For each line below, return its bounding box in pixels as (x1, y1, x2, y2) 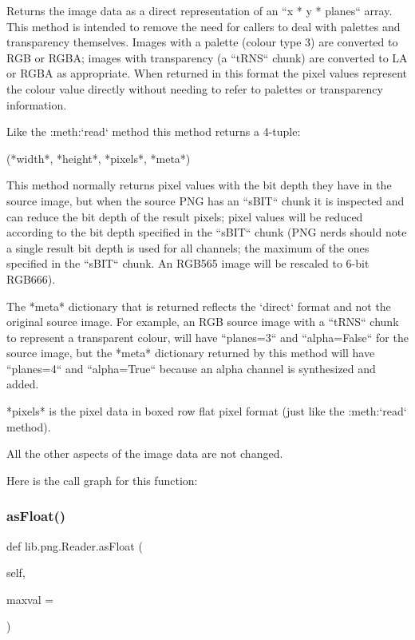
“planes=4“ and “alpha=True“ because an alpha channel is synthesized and (6, 360, 376, 376)
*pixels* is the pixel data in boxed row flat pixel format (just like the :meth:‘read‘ (6, 403, 407, 419)
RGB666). (6, 270, 56, 287)
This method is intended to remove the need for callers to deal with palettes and (6, 18, 401, 34)
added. (6, 376, 39, 392)
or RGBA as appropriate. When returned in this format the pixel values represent (6, 65, 408, 81)
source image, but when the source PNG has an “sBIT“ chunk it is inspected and (6, 192, 405, 209)
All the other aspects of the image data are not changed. (6, 445, 283, 462)
